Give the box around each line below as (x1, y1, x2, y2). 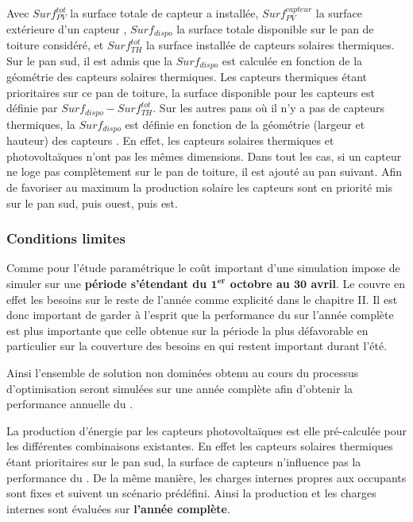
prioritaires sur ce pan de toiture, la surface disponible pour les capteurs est (6, 84, 376, 100)
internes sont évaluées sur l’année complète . (6, 500, 230, 516)
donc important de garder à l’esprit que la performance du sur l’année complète (6, 306, 394, 323)
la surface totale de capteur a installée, (70, 5, 259, 21)
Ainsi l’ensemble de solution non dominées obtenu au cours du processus (6, 364, 359, 380)
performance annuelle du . (6, 395, 133, 412)
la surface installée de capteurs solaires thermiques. (146, 37, 395, 53)
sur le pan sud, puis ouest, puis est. (6, 194, 178, 211)
